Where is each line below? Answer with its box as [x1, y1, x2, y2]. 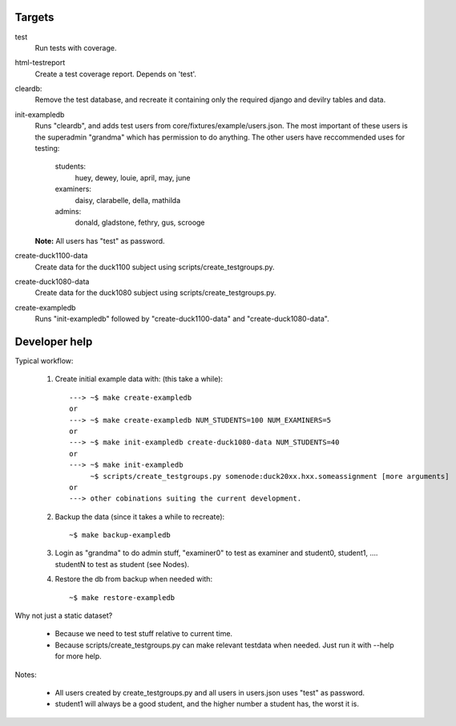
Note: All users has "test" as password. [34, 236, 165, 245]
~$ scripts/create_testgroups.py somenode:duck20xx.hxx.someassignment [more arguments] [90, 472, 450, 481]
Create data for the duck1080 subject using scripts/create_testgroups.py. [34, 288, 276, 298]
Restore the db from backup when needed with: [54, 574, 212, 584]
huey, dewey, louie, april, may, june [75, 172, 191, 182]
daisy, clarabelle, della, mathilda [75, 195, 181, 205]
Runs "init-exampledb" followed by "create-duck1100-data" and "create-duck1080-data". [34, 314, 329, 324]
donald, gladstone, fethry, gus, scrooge [75, 217, 205, 228]
